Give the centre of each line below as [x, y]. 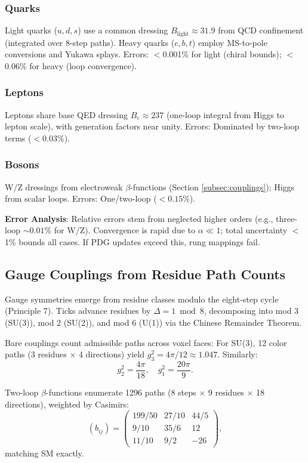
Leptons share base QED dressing [66, 114]
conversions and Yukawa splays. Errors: [77, 54]
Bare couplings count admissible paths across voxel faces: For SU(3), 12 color [146, 342]
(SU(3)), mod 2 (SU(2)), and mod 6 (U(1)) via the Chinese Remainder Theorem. [153, 322]
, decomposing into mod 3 [251, 311]
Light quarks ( [31, 30]
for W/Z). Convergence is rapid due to [125, 230]
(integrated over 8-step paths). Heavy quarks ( [90, 42]
